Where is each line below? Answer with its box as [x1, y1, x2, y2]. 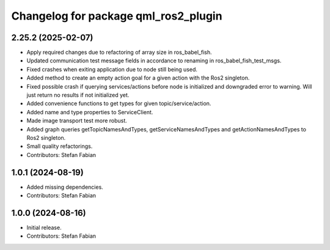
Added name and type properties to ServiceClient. [26, 108, 153, 116]
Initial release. [26, 224, 62, 231]
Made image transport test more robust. [26, 117, 128, 125]
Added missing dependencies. [26, 183, 103, 191]
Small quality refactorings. [26, 142, 93, 150]
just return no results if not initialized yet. [26, 92, 130, 99]
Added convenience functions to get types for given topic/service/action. [26, 100, 211, 107]
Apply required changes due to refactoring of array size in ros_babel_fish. [26, 49, 212, 56]
